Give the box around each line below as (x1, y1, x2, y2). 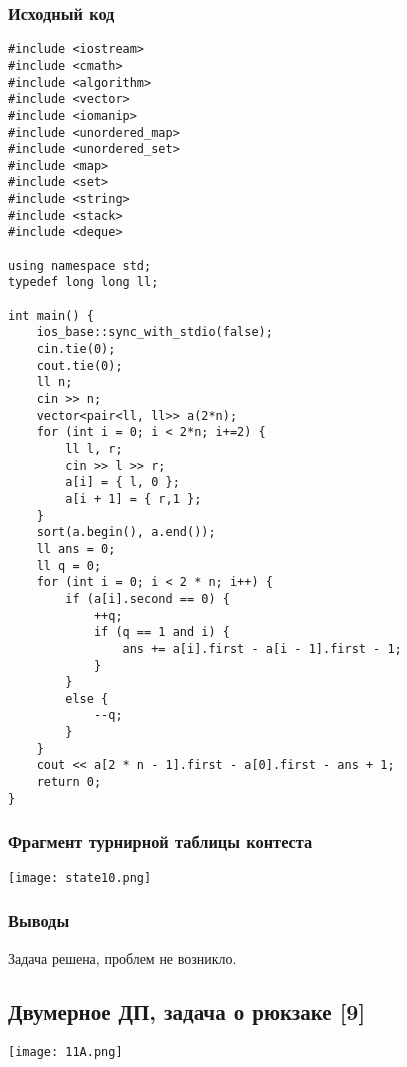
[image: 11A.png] (8, 1045, 123, 1060)
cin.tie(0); (36, 342, 116, 357)
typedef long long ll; (8, 275, 159, 290)
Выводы (8, 908, 70, 933)
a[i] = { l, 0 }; (65, 475, 180, 490)
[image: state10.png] (8, 870, 152, 885)
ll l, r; (65, 441, 123, 456)
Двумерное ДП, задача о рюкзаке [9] (8, 996, 366, 1027)
